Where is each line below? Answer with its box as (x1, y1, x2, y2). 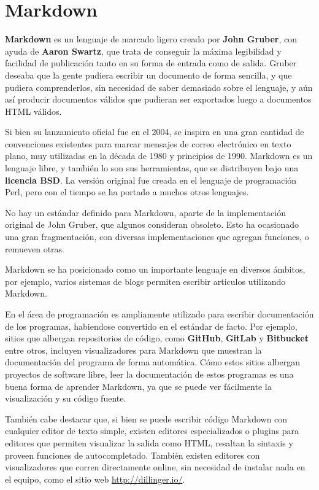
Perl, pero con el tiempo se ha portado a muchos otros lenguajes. (5, 185, 249, 198)
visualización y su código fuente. (5, 392, 126, 405)
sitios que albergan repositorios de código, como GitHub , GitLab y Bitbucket (5, 332, 309, 344)
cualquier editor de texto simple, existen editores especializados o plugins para (5, 424, 299, 437)
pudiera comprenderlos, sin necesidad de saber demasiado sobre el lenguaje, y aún (5, 80, 313, 93)
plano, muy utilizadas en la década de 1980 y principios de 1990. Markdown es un (5, 149, 313, 162)
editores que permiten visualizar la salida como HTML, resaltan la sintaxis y (5, 436, 293, 449)
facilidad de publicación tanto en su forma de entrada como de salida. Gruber (5, 56, 297, 69)
